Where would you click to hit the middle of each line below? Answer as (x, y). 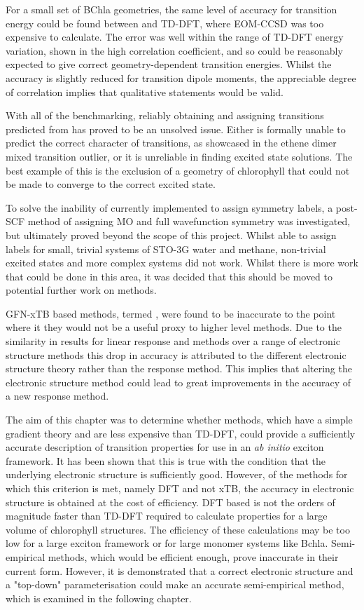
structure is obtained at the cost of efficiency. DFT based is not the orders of (170, 502)
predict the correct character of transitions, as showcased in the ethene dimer (171, 143)
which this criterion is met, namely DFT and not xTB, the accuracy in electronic (180, 488)
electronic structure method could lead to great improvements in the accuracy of (178, 382)
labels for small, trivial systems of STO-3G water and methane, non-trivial (166, 249)
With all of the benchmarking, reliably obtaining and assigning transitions (165, 115)
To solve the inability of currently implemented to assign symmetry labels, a (169, 207)
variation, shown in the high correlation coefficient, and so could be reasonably (174, 50)
